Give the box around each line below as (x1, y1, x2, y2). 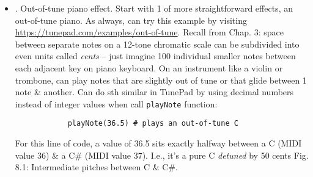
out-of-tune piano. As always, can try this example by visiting (15, 13, 247, 26)
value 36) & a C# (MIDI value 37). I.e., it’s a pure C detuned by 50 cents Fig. (15, 148, 309, 161)
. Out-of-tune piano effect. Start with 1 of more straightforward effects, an (15, 2, 293, 14)
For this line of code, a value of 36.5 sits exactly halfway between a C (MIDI (15, 137, 302, 150)
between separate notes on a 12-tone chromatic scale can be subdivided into (15, 37, 300, 50)
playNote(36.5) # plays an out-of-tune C (67, 119, 238, 128)
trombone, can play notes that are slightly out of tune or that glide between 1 (15, 73, 307, 86)
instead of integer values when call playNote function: (15, 97, 218, 110)
